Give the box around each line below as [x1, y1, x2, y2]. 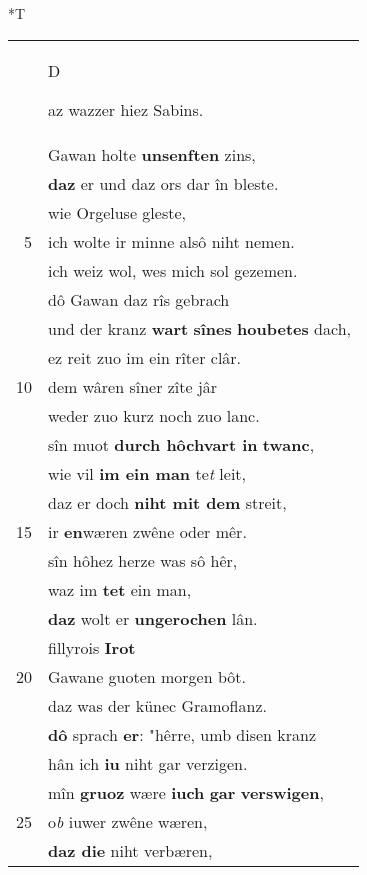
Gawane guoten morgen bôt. [48, 664, 246, 688]
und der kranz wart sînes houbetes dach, [48, 316, 352, 340]
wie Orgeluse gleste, [48, 200, 186, 224]
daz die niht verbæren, [48, 838, 213, 862]
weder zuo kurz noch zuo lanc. [48, 403, 260, 427]
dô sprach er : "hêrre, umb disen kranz [48, 722, 317, 746]
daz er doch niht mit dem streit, [48, 490, 287, 514]
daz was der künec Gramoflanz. [48, 693, 267, 717]
